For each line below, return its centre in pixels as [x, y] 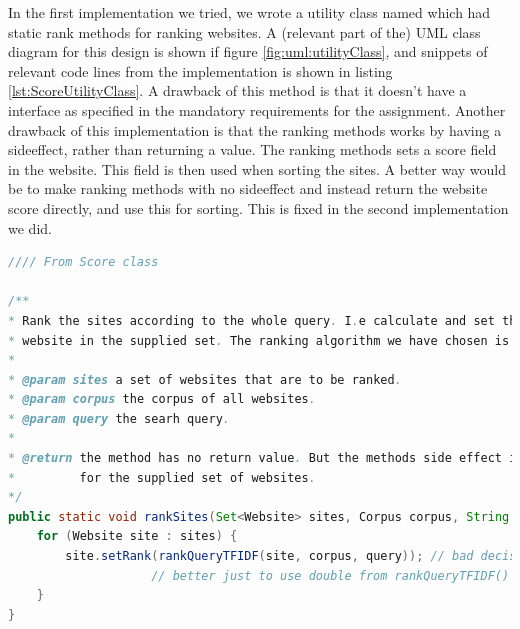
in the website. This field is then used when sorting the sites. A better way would [257, 168]
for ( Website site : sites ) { [137, 536]
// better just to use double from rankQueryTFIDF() [330, 575]
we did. [30, 227]
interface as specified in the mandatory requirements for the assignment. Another [257, 109]
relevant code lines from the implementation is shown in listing [200, 70]
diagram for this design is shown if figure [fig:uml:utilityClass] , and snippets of [248, 51]
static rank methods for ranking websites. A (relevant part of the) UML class [244, 31]
